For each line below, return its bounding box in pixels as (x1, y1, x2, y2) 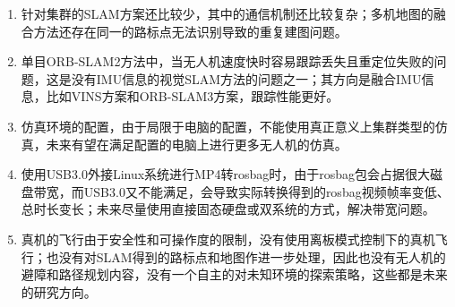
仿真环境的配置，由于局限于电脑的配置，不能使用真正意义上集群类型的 (21, 116, 435, 135)
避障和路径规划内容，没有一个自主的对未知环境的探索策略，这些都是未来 (21, 265, 448, 284)
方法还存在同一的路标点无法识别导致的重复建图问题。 (33, 21, 348, 40)
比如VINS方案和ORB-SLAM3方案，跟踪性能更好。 (46, 87, 339, 106)
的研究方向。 (21, 282, 97, 301)
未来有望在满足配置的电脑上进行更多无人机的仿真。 (46, 134, 348, 153)
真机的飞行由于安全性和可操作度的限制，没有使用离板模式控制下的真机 (21, 229, 435, 248)
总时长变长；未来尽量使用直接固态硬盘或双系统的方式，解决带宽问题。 (21, 200, 435, 218)
